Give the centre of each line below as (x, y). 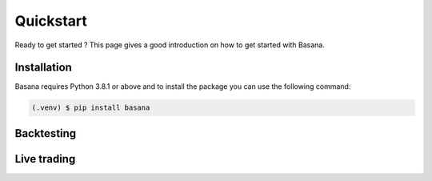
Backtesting (46, 133)
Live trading (45, 159)
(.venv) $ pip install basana (91, 108)
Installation (43, 68)
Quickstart (51, 21)
